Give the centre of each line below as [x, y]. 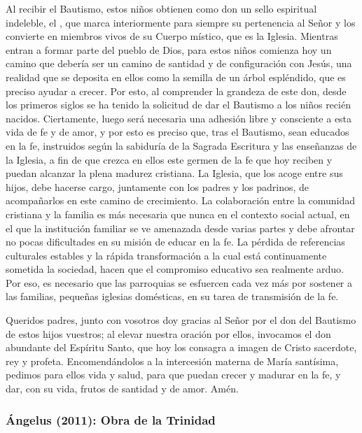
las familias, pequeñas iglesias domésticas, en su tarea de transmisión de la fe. [172, 296]
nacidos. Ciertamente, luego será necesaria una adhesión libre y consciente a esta [179, 118]
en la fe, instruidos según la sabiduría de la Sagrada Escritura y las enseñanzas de [181, 145]
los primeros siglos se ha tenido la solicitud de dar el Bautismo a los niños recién [178, 105]
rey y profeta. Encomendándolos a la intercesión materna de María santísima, [172, 361]
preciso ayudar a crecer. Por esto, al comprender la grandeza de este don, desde [176, 91]
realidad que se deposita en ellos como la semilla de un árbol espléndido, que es [176, 77]
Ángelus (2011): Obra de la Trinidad [111, 419]
